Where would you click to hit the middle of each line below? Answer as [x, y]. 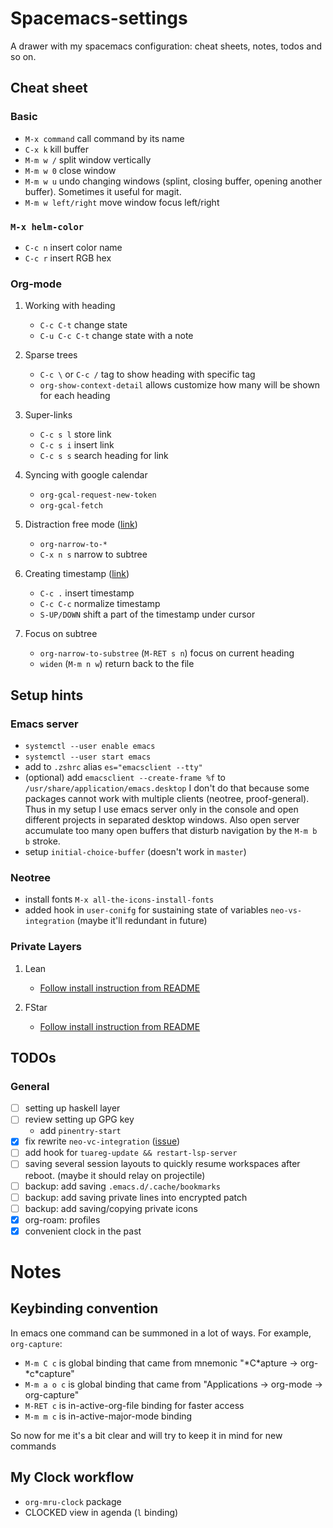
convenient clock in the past [83, 1231]
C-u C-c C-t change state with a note [116, 336]
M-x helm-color [47, 226]
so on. [23, 56]
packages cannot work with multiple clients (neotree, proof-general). [167, 798]
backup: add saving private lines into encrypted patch [136, 1197]
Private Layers [46, 947]
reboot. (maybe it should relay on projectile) [115, 1175]
